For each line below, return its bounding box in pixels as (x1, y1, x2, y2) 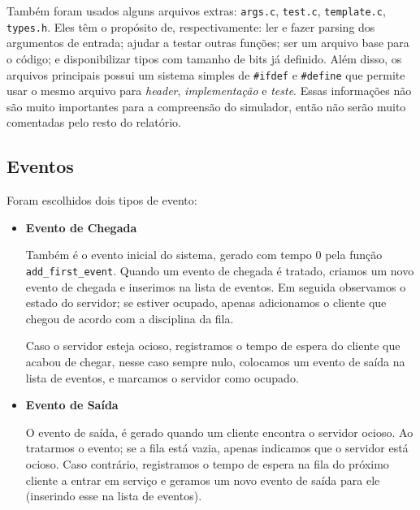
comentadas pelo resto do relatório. (6, 114, 181, 131)
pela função (325, 246, 383, 263)
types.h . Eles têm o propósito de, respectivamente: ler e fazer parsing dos (6, 18, 375, 35)
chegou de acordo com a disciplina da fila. (25, 309, 234, 326)
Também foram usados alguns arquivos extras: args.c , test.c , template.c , (6, 2, 386, 19)
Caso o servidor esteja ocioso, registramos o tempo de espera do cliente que (25, 337, 401, 354)
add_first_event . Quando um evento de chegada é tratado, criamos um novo (25, 261, 414, 279)
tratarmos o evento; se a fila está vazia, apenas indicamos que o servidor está (25, 439, 409, 456)
